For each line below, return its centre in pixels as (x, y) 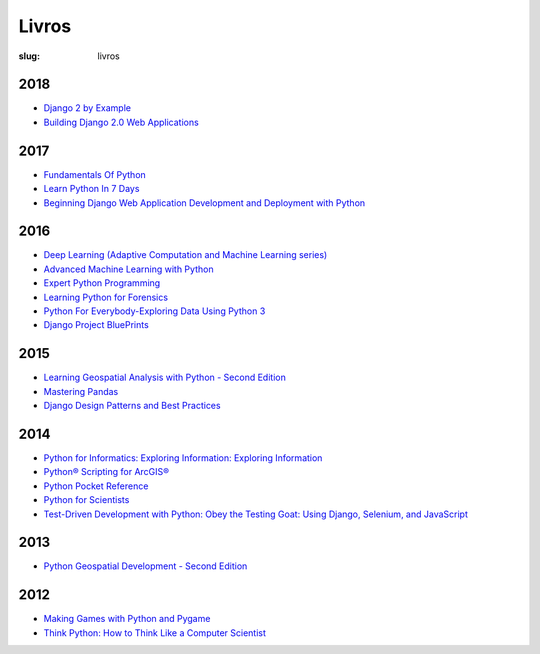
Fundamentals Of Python (95, 174)
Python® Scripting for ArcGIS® (106, 472)
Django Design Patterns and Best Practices (132, 406)
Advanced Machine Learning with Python (128, 269)
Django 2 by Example (87, 108)
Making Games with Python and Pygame (127, 619)
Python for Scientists (86, 500)
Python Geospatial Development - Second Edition (145, 566)
